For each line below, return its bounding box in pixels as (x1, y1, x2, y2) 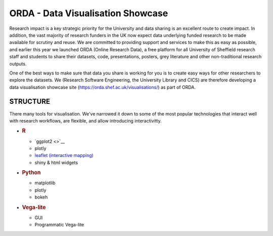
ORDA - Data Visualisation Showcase (9, 8, 168, 19)
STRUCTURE (9, 97, 51, 106)
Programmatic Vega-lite (34, 222, 84, 228)
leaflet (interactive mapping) (34, 152, 94, 159)
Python (22, 169, 41, 176)
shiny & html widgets (34, 160, 78, 166)
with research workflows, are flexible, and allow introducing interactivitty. (9, 117, 162, 124)
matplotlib (34, 180, 56, 186)
